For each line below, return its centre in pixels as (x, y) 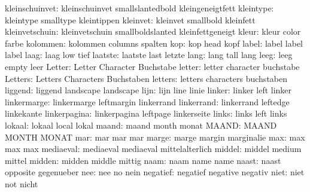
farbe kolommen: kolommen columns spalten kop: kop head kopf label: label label (154, 43)
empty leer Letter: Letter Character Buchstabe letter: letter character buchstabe (152, 66)
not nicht (22, 183)
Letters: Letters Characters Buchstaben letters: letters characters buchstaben (146, 78)
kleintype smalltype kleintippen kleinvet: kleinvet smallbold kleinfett (130, 19)
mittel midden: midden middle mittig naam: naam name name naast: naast (143, 160)
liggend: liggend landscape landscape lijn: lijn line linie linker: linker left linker (148, 90)
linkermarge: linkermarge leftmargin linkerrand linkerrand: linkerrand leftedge (147, 101)
